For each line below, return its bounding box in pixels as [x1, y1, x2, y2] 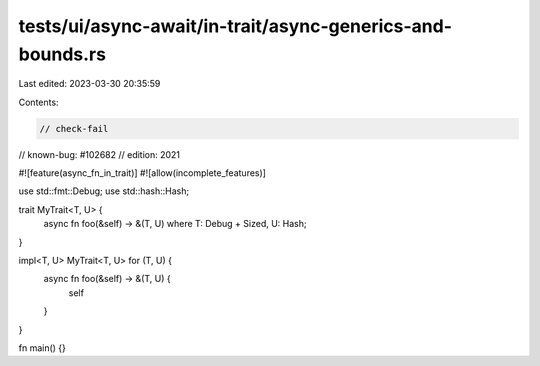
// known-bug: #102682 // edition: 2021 [18, 148, 180, 160]
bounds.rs [18, 43, 107, 65]
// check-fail [39, 123, 109, 134]
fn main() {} [18, 342, 67, 354]
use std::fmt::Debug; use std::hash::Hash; [18, 185, 190, 197]
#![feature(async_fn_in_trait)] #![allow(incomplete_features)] [18, 167, 267, 179]
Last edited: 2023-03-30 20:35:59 [18, 78, 161, 90]
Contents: [18, 96, 59, 108]
